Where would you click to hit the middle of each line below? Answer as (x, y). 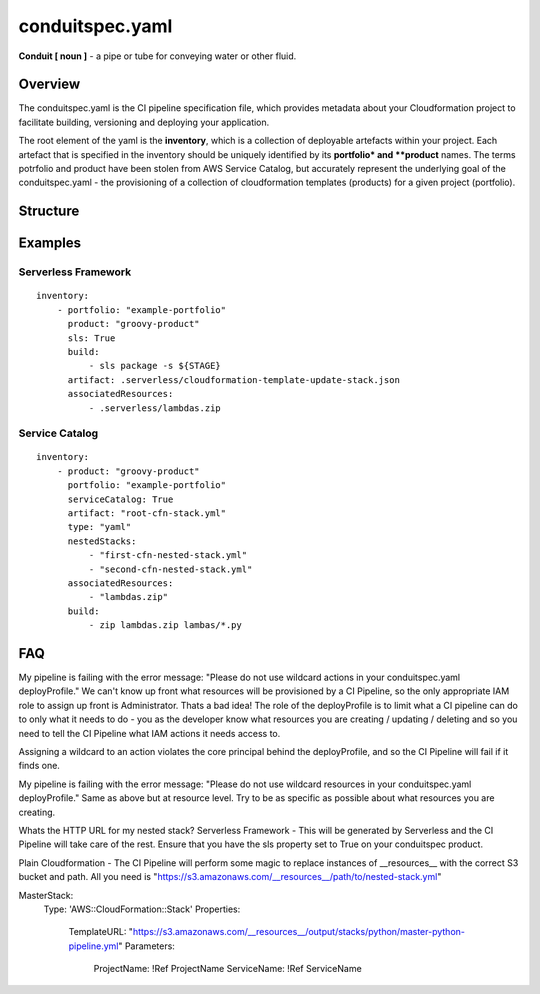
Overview (49, 84)
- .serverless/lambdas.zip (155, 408)
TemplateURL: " (101, 932)
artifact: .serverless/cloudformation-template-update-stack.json (233, 379)
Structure (49, 211)
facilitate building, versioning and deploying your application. (144, 122)
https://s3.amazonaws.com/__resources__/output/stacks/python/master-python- (298, 932)
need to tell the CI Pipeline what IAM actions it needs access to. (149, 733)
